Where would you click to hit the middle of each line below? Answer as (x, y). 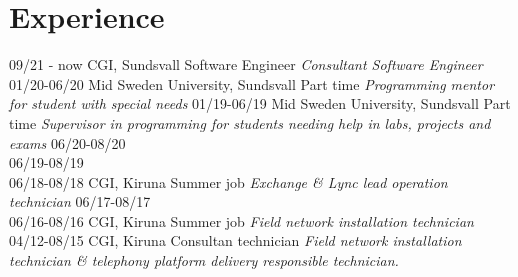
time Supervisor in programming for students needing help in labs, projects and (250, 122)
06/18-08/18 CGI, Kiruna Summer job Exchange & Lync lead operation (228, 181)
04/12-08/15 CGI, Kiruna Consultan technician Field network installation (235, 240)
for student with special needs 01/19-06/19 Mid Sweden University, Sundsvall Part (260, 103)
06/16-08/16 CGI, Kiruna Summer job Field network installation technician (241, 220)
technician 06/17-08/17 (80, 201)
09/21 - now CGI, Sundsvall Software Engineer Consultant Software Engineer (246, 64)
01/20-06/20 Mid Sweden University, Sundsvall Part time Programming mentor (252, 83)
